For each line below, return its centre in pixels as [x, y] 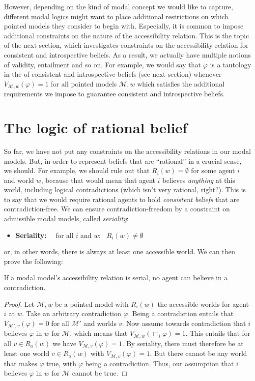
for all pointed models [84, 83]
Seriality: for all [44, 235]
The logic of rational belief [96, 127]
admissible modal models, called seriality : [66, 219]
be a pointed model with [92, 304]
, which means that [99, 333]
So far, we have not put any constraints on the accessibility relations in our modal [127, 151]
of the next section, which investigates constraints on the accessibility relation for [126, 45]
